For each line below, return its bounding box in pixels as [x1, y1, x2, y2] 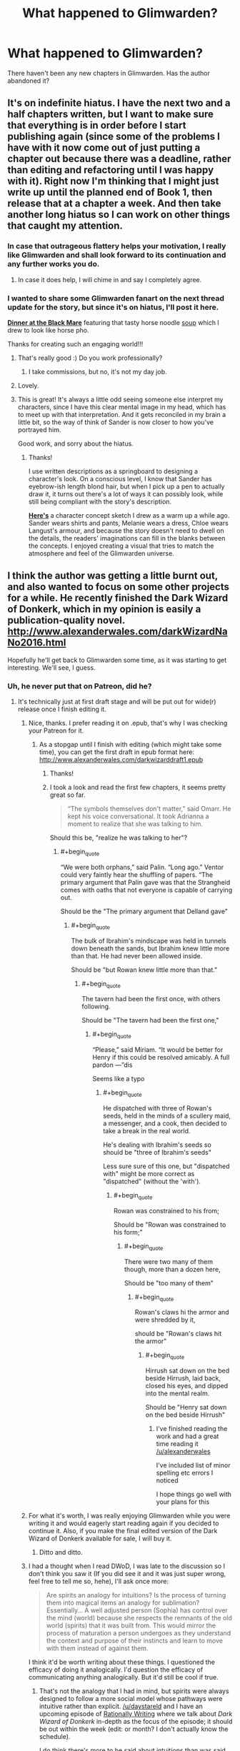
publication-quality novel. [7, 614, 125, 626]
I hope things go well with [156, 1490, 232, 1499]
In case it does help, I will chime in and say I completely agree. [17, 275, 202, 284]
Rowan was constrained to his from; [113, 1206, 220, 1215]
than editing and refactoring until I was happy [7, 164, 214, 176]
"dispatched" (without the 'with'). [103, 1177, 201, 1186]
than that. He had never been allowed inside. [71, 951, 203, 960]
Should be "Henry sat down [145, 1403, 227, 1412]
